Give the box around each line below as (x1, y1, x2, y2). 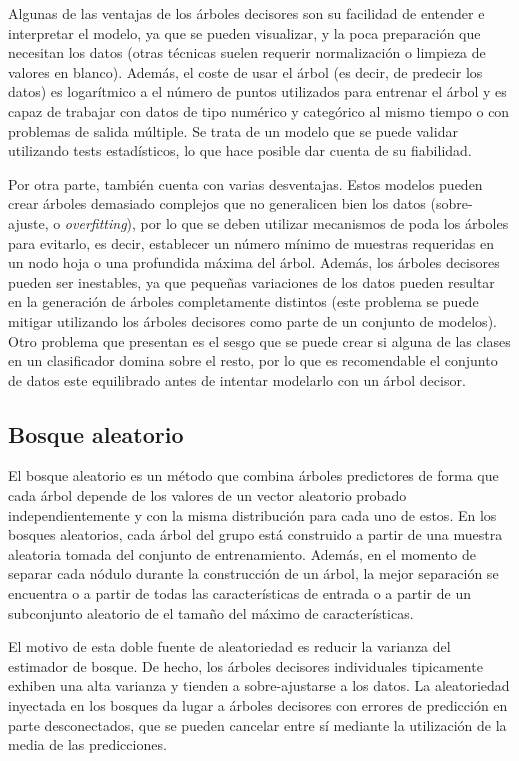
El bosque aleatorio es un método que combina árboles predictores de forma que (8, 465, 499, 486)
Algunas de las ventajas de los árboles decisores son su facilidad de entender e (8, 3, 485, 23)
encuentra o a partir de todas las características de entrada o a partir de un (8, 583, 471, 604)
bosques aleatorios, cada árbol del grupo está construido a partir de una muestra (8, 524, 503, 545)
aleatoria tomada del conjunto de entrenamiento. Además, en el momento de (8, 543, 476, 564)
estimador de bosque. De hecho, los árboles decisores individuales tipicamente (8, 655, 483, 676)
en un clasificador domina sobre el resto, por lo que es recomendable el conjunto (8, 350, 498, 371)
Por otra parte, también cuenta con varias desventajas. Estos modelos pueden (8, 173, 483, 194)
